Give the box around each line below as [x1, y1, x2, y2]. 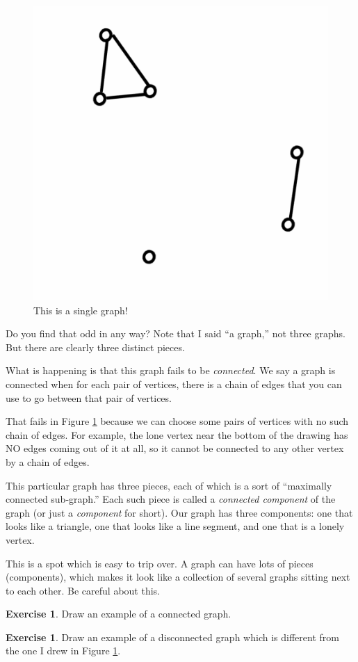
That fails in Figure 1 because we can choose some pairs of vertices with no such [6, 414, 349, 428]
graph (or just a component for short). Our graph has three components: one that [6, 505, 353, 519]
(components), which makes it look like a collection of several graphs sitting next [6, 570, 350, 584]
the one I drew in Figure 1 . [6, 643, 121, 658]
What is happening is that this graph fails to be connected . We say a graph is [6, 363, 336, 378]
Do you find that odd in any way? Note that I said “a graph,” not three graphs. [6, 326, 345, 341]
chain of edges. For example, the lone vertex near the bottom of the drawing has [6, 427, 348, 442]
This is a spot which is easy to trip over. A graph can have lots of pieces [6, 556, 314, 570]
